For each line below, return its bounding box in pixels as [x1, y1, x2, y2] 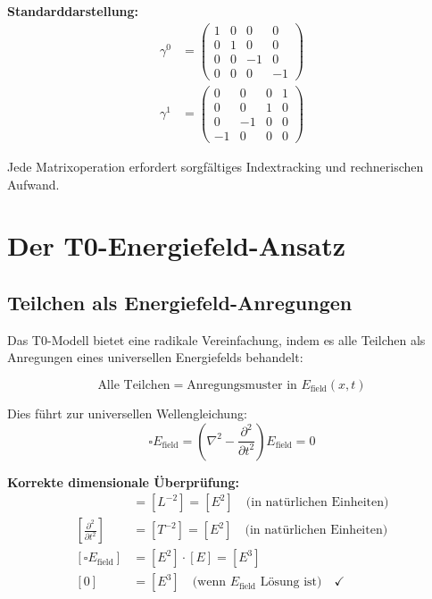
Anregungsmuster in [187, 378, 297, 392]
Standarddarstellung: [7, 2, 139, 20]
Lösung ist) [260, 576, 322, 589]
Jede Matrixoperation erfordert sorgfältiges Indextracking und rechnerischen [7, 157, 424, 176]
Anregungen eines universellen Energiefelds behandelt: [7, 348, 303, 367]
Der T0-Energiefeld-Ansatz [7, 227, 346, 264]
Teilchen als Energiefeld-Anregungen [7, 288, 353, 316]
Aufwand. [7, 174, 60, 193]
